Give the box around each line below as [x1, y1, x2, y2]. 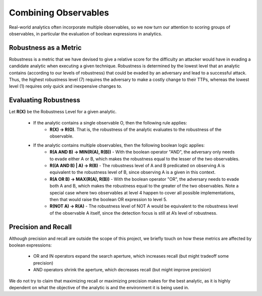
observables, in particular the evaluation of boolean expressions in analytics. [9, 31, 163, 36]
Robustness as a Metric [9, 44, 82, 52]
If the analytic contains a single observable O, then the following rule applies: [33, 120, 187, 125]
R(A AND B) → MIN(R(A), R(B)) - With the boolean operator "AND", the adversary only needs [49, 149, 235, 155]
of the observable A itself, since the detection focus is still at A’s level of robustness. [49, 210, 218, 216]
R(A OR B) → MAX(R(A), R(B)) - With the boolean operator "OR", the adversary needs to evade [49, 176, 240, 182]
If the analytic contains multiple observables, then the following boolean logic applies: [33, 142, 205, 148]
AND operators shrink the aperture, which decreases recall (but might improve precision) [33, 267, 211, 273]
